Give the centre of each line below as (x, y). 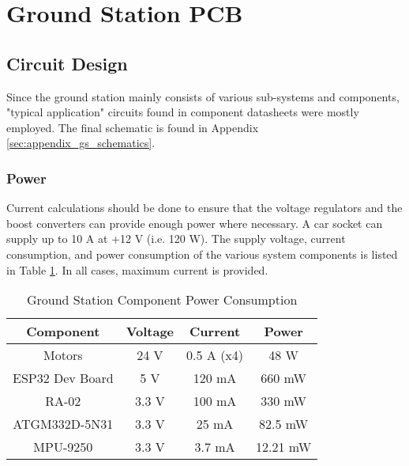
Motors (63, 355)
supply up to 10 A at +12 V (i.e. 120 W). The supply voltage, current (176, 239)
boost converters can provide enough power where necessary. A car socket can (195, 223)
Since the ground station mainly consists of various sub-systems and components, (203, 96)
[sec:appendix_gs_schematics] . (81, 143)
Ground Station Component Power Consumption (162, 300)
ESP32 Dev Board (63, 378)
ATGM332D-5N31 (63, 424)
